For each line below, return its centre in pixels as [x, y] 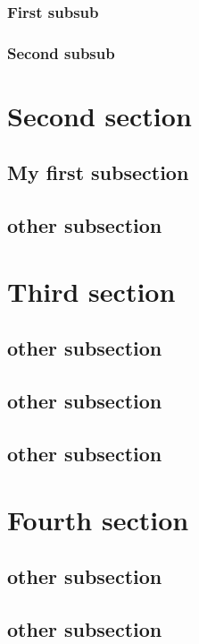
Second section [99, 115]
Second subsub [61, 52]
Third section [91, 291]
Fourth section [98, 519]
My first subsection [98, 172]
